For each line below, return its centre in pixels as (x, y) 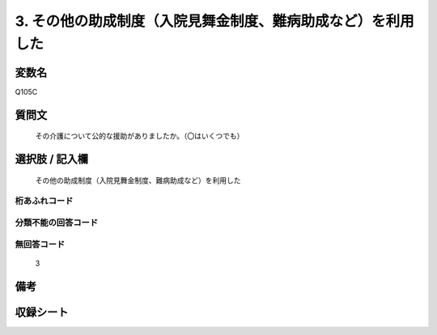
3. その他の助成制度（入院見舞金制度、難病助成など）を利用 (214, 21)
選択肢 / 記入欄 (52, 159)
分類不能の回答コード (57, 223)
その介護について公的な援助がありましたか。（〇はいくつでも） (140, 136)
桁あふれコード (44, 201)
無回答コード (40, 244)
